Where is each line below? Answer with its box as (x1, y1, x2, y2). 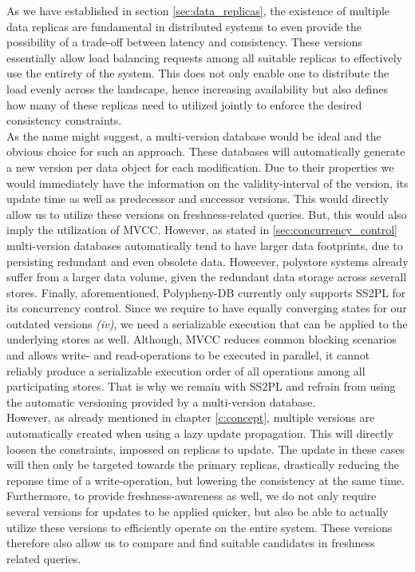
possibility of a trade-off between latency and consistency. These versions (6, 34, 362, 50)
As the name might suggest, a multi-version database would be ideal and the (6, 127, 381, 144)
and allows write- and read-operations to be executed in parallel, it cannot (6, 347, 370, 363)
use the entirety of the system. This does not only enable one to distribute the (6, 65, 389, 81)
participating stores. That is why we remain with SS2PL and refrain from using (6, 378, 396, 395)
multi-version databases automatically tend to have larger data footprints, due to (6, 236, 403, 253)
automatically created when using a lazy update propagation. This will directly (6, 425, 393, 442)
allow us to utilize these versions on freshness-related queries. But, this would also (6, 205, 407, 222)
